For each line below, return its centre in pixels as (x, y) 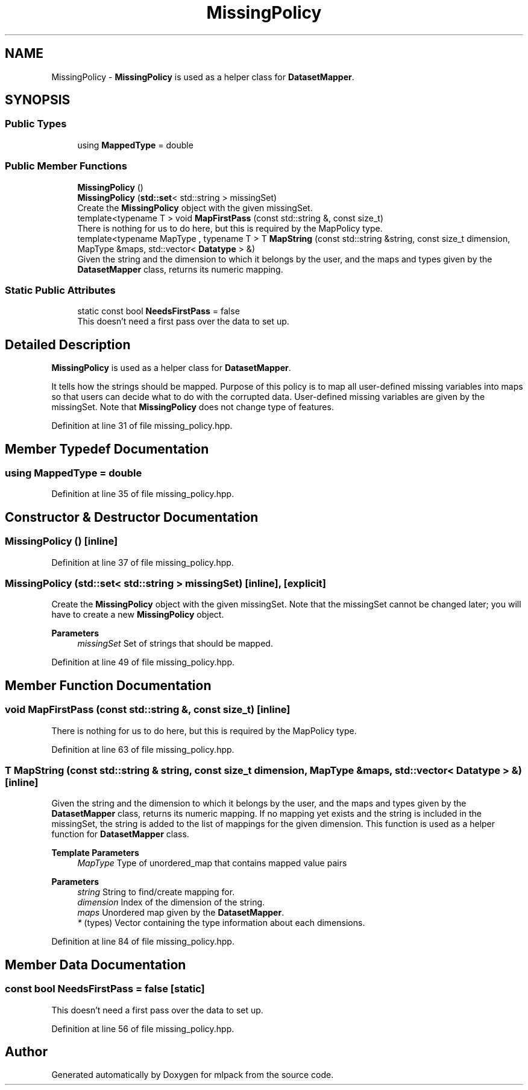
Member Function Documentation (108, 685)
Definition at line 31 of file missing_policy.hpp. (142, 426)
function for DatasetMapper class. (120, 834)
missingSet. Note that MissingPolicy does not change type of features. (193, 407)
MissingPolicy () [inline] (61, 541)
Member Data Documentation (96, 965)
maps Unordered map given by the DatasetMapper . (181, 913)
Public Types (36, 124)
